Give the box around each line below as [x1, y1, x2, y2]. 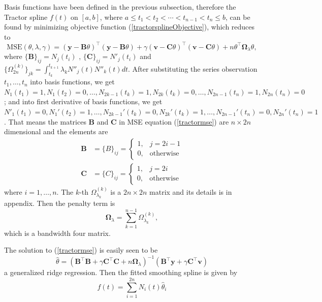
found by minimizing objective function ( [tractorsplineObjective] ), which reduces [4, 21, 255, 32]
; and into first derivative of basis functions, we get [4, 96, 163, 107]
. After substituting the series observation [127, 63, 257, 74]
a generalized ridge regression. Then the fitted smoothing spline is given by [4, 267, 238, 278]
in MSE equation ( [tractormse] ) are [119, 116, 229, 127]
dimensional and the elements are [4, 126, 108, 137]
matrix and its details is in [149, 186, 232, 197]
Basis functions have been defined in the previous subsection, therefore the [4, 2, 236, 12]
